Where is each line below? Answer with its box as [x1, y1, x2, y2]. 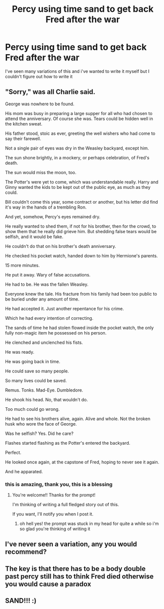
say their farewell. [5, 135, 41, 141]
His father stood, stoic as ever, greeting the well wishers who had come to [5, 130, 156, 136]
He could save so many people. [5, 368, 69, 374]
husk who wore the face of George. [5, 421, 77, 426]
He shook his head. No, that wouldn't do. [5, 396, 88, 402]
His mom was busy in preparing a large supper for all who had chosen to [5, 110, 153, 116]
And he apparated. [5, 468, 43, 474]
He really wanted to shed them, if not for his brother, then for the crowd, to [5, 223, 157, 229]
